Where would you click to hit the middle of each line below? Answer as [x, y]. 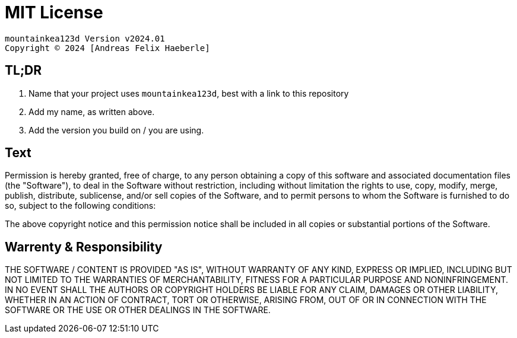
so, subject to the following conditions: [80, 206]
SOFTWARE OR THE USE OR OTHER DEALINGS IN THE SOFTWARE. [138, 310]
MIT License [54, 12]
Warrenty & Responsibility [84, 247]
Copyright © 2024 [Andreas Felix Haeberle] [107, 48]
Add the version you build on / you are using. [116, 130]
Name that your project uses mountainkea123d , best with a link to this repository [189, 93]
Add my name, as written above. [92, 111]
